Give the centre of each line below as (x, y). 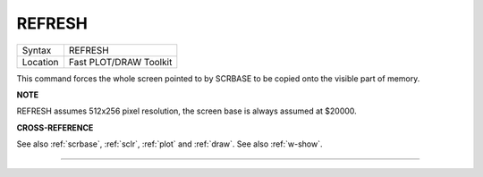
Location (40, 62)
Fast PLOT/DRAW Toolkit (120, 62)
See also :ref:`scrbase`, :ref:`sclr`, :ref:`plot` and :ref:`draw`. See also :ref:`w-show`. (169, 144)
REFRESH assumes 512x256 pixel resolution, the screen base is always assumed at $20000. (186, 111)
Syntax (37, 50)
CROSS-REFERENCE (55, 127)
